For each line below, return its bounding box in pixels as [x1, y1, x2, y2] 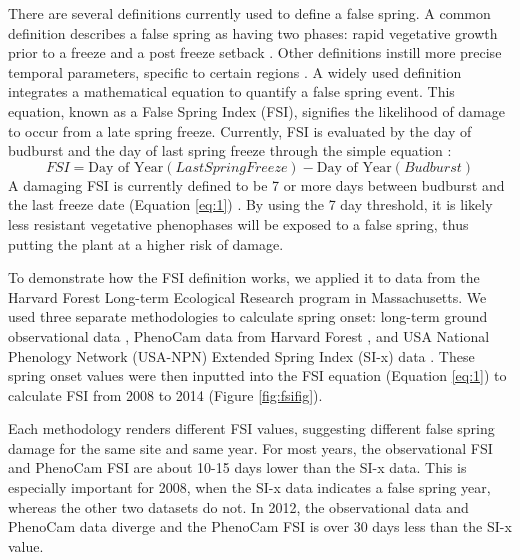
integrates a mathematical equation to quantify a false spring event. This [8, 81, 455, 102]
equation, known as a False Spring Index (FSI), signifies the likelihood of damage [8, 100, 505, 121]
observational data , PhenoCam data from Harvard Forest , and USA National [8, 325, 490, 346]
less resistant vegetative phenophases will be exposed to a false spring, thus [8, 213, 469, 234]
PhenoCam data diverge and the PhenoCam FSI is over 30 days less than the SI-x [8, 516, 512, 537]
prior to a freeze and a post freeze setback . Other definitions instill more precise [8, 42, 502, 63]
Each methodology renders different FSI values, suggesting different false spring [8, 418, 495, 439]
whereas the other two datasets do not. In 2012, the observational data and [8, 496, 469, 517]
